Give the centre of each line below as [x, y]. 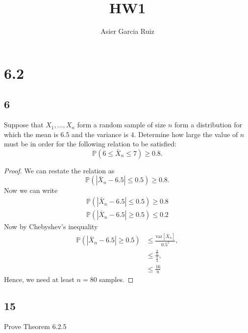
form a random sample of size [122, 125]
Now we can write [31, 190]
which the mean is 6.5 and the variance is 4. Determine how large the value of [121, 134]
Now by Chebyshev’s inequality [51, 226]
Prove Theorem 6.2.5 [35, 326]
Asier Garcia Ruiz [127, 31]
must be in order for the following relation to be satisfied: [90, 144]
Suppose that [24, 125]
